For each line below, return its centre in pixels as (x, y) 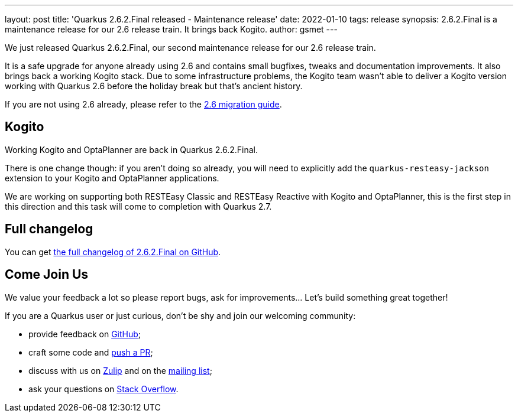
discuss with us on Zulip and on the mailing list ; (120, 370)
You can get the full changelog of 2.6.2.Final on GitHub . (113, 252)
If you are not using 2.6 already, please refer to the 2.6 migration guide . (143, 104)
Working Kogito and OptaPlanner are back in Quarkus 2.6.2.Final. (132, 149)
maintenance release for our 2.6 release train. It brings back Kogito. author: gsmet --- (171, 29)
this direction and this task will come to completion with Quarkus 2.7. (138, 206)
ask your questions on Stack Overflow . (103, 389)
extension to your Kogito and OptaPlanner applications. (112, 178)
